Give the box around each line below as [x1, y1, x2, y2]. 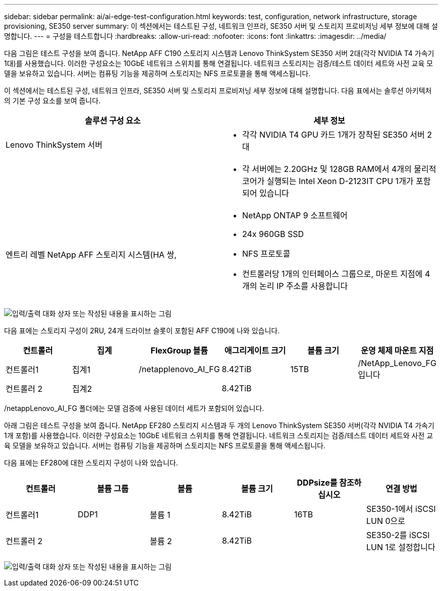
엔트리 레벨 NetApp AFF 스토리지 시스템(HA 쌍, [6, 250, 177, 260]
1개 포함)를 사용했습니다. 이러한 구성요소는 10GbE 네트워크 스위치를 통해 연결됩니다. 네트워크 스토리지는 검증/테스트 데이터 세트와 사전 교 [4, 431, 433, 440]
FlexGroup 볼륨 [150, 345, 208, 356]
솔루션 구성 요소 [85, 115, 141, 126]
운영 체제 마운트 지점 [361, 345, 434, 356]
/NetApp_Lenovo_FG [358, 358, 436, 368]
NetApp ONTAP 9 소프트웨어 [242, 210, 348, 220]
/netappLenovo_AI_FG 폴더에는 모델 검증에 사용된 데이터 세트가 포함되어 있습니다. [4, 404, 264, 412]
